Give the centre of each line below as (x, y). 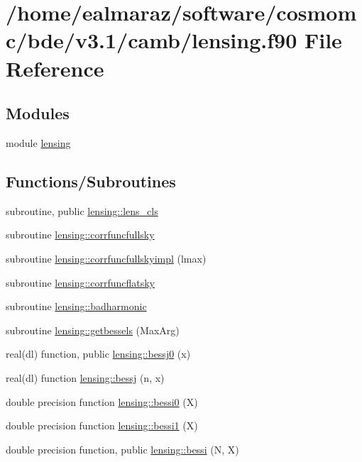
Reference (55, 68)
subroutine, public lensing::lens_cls (82, 210)
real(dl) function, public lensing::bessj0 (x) (98, 354)
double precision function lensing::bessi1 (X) (102, 425)
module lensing (38, 142)
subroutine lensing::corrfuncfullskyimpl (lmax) (106, 258)
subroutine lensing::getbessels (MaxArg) (93, 330)
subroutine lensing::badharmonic (76, 306)
